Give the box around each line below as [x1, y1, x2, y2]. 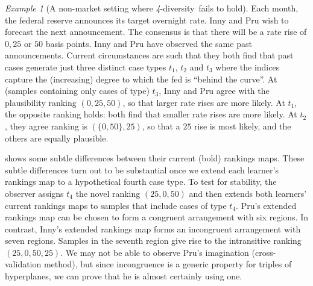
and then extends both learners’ [189, 187, 307, 199]
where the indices [215, 60, 280, 73]
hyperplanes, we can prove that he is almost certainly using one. [5, 270, 242, 282]
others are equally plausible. [5, 131, 109, 144]
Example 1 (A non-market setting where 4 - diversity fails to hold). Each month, [5, 2, 299, 14]
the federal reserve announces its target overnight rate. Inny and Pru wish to [5, 13, 289, 26]
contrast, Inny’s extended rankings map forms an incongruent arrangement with [5, 222, 301, 235]
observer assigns [5, 187, 64, 199]
